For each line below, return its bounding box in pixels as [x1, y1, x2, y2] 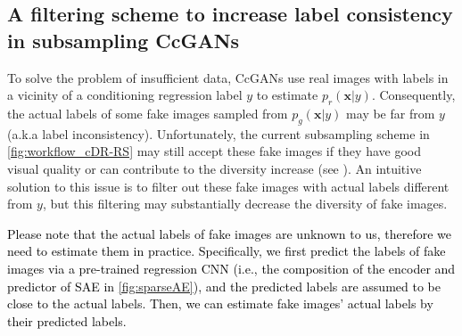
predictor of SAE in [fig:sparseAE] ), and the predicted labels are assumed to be [7, 276, 441, 295]
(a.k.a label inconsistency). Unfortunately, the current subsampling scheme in [7, 124, 430, 143]
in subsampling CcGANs [7, 26, 240, 53]
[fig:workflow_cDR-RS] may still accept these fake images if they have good [7, 142, 421, 160]
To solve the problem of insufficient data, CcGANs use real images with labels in [7, 68, 449, 86]
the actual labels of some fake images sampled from [7, 103, 288, 122]
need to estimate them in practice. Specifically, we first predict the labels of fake [7, 242, 446, 260]
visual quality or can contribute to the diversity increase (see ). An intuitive [7, 159, 422, 177]
